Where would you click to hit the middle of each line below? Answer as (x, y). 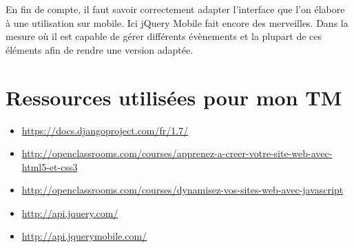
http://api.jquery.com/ (70, 213)
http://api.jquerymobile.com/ (84, 236)
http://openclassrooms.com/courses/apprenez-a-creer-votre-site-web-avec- (177, 153)
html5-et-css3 (50, 166)
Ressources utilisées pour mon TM (174, 97)
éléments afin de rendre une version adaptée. (100, 49)
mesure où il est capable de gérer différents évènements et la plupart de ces (164, 36)
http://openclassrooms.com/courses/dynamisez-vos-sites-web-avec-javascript (183, 190)
